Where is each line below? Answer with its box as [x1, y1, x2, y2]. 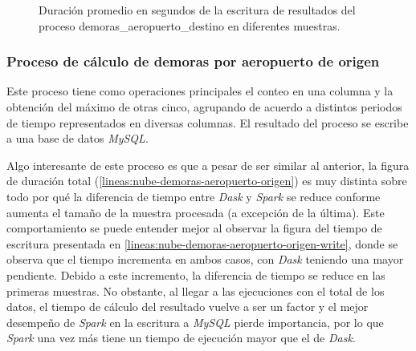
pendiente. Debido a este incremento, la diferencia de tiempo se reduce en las [6, 266, 385, 283]
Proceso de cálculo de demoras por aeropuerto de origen [6, 51, 380, 71]
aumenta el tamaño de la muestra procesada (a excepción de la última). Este [6, 204, 385, 220]
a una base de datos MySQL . [6, 130, 149, 147]
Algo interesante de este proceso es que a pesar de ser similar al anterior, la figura [6, 156, 410, 173]
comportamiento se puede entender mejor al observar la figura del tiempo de [6, 220, 382, 236]
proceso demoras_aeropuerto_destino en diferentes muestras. [39, 17, 341, 34]
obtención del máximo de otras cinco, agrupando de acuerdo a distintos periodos [6, 99, 402, 115]
